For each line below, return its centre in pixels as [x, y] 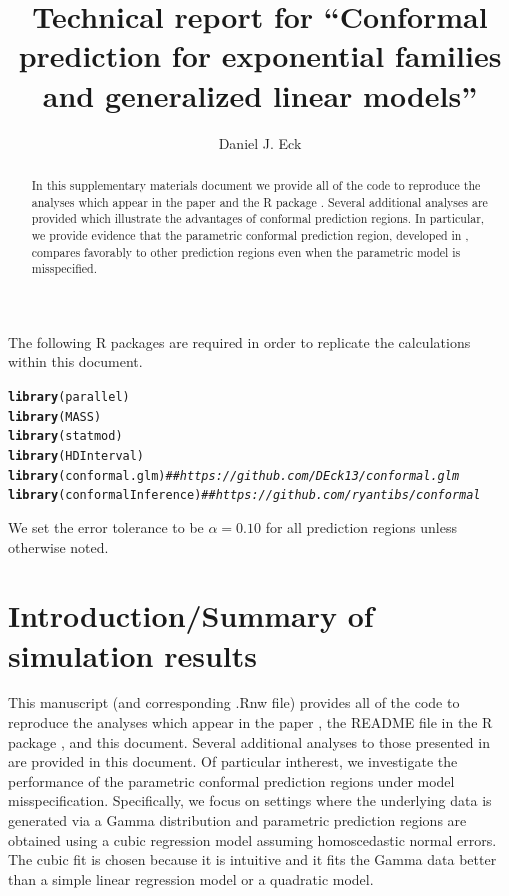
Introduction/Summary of [191, 615]
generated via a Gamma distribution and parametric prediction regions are [237, 820]
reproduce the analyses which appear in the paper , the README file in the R [250, 722]
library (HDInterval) [76, 455]
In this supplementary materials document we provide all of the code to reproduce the [256, 184]
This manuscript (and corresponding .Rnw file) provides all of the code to [234, 702]
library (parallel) [69, 397]
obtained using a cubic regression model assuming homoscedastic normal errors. [252, 839]
